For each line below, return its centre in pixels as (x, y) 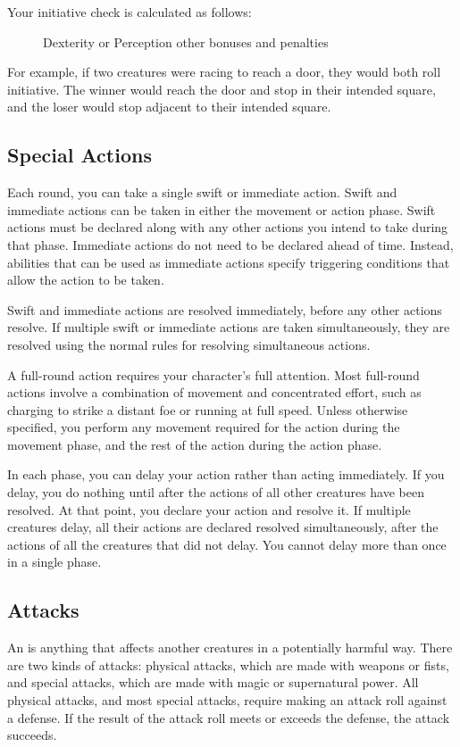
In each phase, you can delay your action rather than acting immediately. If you (226, 474)
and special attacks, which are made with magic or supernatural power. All (213, 682)
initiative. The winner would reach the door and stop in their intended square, (222, 89)
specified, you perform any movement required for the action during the (204, 427)
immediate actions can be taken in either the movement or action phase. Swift (222, 209)
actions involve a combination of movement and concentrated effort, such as (214, 392)
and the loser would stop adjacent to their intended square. (169, 107)
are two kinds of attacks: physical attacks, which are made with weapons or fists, (228, 664)
